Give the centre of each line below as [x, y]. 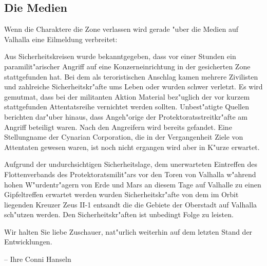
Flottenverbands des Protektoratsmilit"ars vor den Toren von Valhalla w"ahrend [130, 174]
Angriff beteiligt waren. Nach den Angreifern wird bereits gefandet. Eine [118, 127]
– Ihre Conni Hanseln [38, 259]
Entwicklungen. [28, 242]
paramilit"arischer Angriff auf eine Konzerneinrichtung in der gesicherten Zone [127, 66]
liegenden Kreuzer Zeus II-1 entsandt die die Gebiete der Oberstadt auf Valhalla [131, 204]
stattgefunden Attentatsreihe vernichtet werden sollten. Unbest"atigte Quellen [127, 107]
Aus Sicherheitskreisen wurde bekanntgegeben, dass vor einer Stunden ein [120, 56]
